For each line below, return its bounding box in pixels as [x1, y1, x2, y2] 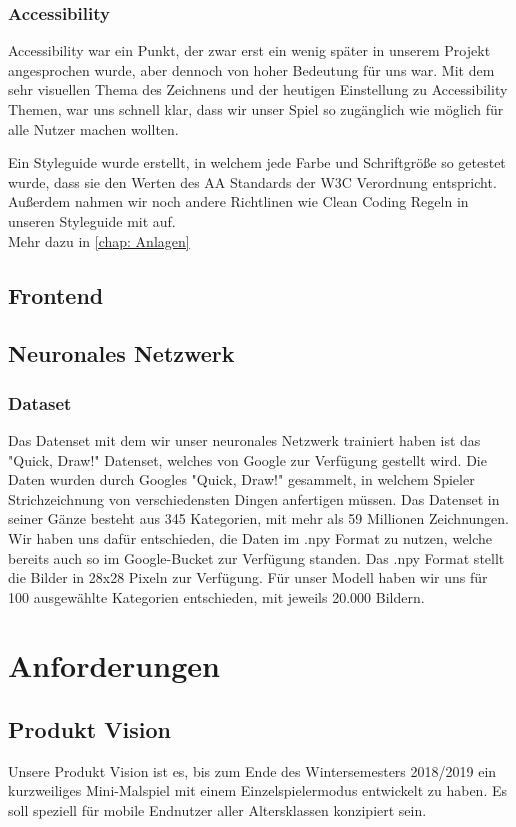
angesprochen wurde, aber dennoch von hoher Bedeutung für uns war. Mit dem [8, 59, 495, 80]
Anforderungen [8, 645, 220, 686]
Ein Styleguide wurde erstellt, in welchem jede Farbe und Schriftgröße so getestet [8, 152, 506, 173]
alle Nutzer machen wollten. [8, 118, 179, 139]
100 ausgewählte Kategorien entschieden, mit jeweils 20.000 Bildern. [8, 586, 425, 607]
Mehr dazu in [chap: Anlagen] [8, 230, 190, 251]
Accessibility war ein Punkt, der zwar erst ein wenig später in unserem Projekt [8, 40, 491, 61]
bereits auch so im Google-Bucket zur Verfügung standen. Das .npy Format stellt [8, 547, 505, 568]
